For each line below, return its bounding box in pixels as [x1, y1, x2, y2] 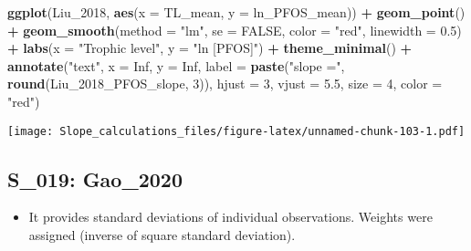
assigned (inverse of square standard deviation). [28, 225, 296, 245]
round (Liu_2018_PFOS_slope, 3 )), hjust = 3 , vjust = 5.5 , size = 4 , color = [7, 74, 443, 93]
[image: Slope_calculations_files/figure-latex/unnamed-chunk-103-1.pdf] [7, 124, 466, 138]
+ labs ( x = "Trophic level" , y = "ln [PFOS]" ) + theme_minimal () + [7, 38, 413, 58]
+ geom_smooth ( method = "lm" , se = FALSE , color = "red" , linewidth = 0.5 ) [7, 20, 462, 39]
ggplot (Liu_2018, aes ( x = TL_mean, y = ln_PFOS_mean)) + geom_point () [7, 3, 466, 21]
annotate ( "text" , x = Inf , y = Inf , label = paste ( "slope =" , [7, 56, 345, 75]
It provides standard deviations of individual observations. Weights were [28, 207, 433, 226]
